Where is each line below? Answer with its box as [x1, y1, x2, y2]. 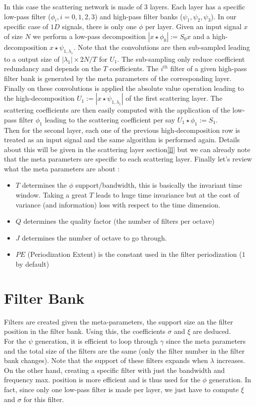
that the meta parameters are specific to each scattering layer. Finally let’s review [4, 154, 252, 164]
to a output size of [4, 53, 60, 64]
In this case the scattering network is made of [4, 1, 142, 11]
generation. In [209, 374, 252, 385]
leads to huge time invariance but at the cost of [95, 190, 239, 200]
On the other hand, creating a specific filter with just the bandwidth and [4, 365, 225, 375]
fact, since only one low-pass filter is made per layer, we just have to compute [4, 384, 239, 394]
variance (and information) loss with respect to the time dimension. [15, 199, 220, 209]
